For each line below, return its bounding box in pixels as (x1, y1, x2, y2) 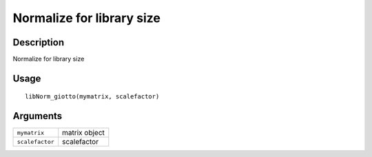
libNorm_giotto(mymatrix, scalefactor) (25, 93, 160, 101)
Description (12, 36, 65, 48)
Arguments (12, 110, 63, 122)
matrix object (62, 128, 105, 138)
